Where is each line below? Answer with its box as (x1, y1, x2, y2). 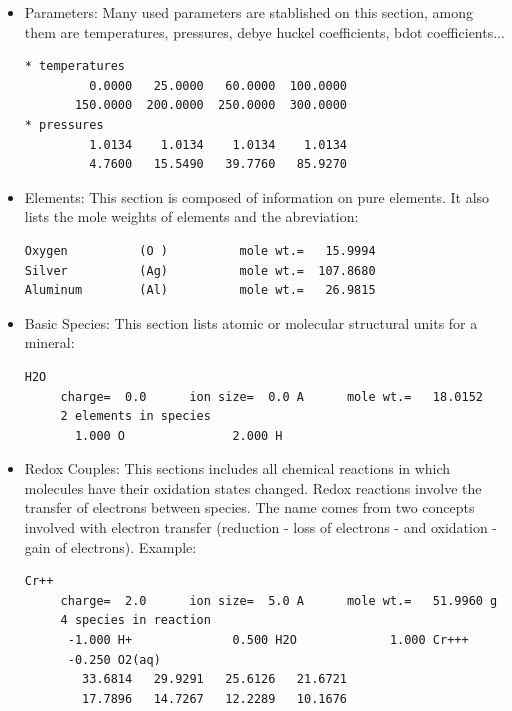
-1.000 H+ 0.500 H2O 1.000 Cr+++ (67, 633, 469, 648)
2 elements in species (60, 409, 211, 424)
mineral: (24, 332, 75, 353)
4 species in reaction (60, 613, 211, 628)
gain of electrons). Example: (24, 536, 197, 557)
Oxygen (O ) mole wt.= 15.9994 (24, 243, 376, 258)
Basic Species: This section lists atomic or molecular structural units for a (24, 312, 478, 333)
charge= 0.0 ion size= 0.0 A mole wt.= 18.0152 (60, 389, 483, 404)
